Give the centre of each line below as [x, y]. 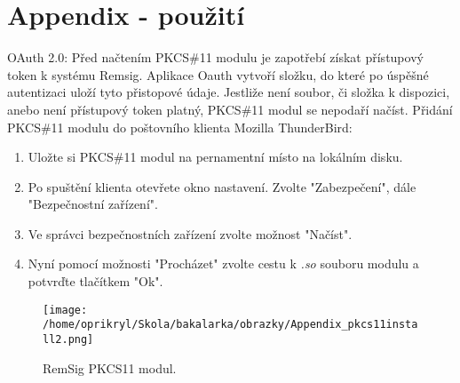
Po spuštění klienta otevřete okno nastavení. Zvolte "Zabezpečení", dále [222, 186]
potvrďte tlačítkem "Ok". [95, 281]
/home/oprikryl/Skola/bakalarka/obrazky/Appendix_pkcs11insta [230, 325]
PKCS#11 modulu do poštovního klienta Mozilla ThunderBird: [180, 127]
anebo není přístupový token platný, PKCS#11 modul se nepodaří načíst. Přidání [230, 109]
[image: [65, 310]
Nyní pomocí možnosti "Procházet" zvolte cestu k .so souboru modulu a [223, 263]
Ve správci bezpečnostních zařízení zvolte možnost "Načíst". [190, 233]
